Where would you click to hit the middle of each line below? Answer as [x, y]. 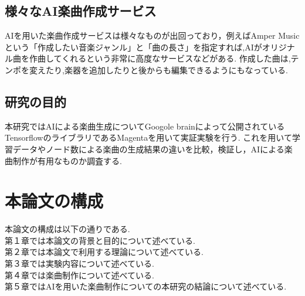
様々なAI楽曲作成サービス [81, 11]
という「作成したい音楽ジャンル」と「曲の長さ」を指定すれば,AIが [133, 47]
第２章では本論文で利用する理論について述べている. [104, 252]
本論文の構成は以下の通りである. [67, 229]
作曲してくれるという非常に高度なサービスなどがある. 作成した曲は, [160, 58]
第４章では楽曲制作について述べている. [79, 275]
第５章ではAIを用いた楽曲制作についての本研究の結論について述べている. [146, 286]
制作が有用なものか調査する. [67, 160]
